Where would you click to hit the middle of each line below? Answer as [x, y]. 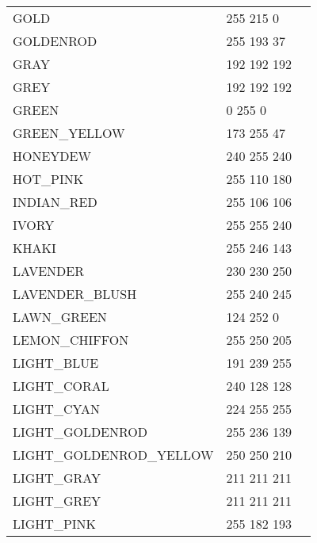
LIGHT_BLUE [56, 363]
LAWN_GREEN [60, 317]
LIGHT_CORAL [61, 386]
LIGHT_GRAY [57, 478]
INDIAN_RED [55, 202]
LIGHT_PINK [55, 524]
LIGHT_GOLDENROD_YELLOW [113, 455]
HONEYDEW [52, 156]
